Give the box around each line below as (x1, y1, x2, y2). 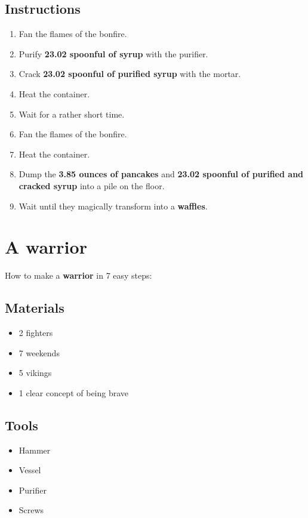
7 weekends (19, 346, 60, 359)
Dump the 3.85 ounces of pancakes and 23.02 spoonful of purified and (19, 168, 304, 180)
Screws (19, 504, 44, 516)
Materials (5, 298, 64, 317)
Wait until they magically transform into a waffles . (19, 199, 208, 212)
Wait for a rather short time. (19, 107, 125, 120)
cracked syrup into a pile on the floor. (19, 179, 165, 192)
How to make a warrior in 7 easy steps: (5, 269, 152, 282)
